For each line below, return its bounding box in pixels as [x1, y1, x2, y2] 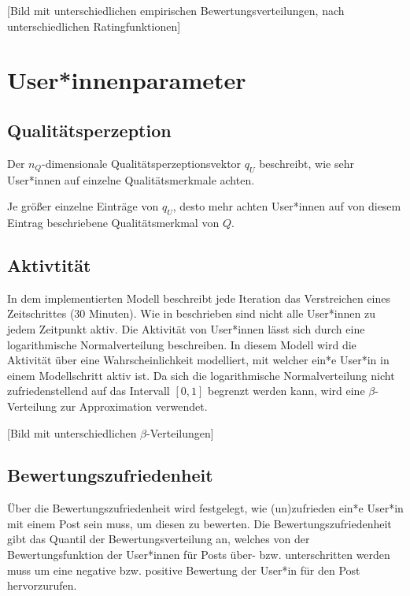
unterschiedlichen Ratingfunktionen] [7, 17, 181, 34]
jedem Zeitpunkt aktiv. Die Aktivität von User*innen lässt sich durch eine [7, 320, 365, 337]
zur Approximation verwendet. [60, 397, 208, 414]
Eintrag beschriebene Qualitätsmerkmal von [7, 214, 220, 230]
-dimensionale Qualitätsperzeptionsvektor [42, 155, 242, 171]
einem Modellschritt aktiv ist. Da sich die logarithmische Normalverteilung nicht [7, 367, 395, 383]
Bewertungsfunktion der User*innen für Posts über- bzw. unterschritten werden [7, 546, 390, 563]
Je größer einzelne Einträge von [7, 198, 159, 214]
